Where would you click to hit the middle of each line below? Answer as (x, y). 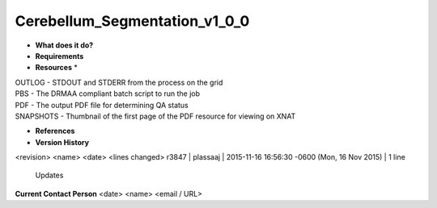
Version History (62, 142)
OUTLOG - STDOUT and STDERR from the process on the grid (119, 82)
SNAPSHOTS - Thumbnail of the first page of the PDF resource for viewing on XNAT (155, 116)
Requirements (59, 56)
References (55, 131)
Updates (49, 175)
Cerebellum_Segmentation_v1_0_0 (132, 21)
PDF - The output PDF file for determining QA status (102, 105)
